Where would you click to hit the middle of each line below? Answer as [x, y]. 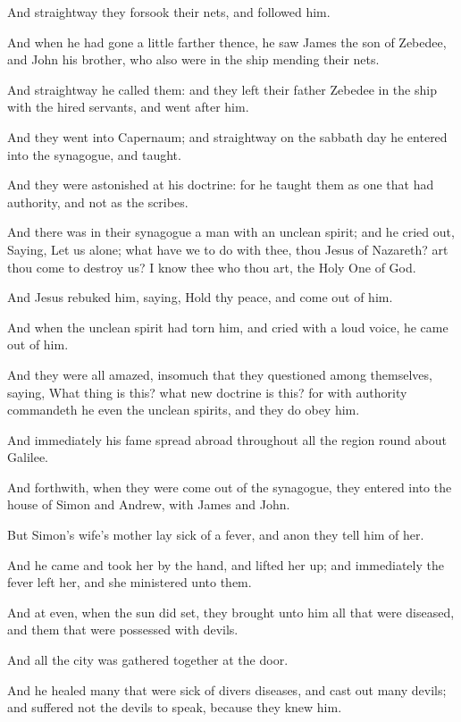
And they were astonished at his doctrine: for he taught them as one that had [221, 185]
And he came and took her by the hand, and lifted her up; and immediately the [226, 564]
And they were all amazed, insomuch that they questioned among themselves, [220, 374]
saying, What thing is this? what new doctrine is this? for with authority [207, 392]
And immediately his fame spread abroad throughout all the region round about [227, 439]
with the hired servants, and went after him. [128, 107]
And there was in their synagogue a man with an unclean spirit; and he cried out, [231, 232]
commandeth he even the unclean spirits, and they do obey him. [184, 410]
